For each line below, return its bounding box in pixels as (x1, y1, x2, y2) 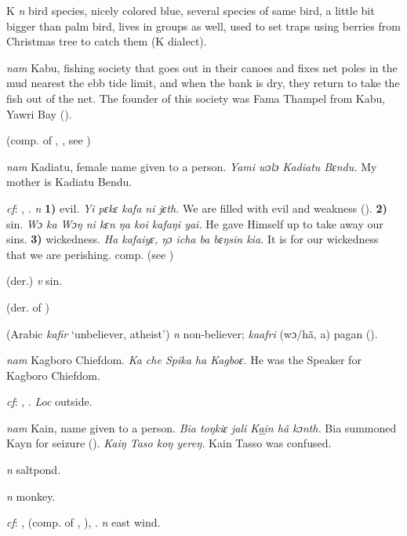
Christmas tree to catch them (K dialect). (6, 33, 207, 49)
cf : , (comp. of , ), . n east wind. (6, 514, 161, 531)
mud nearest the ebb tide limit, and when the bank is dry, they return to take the (6, 75, 400, 91)
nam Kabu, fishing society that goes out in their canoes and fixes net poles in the (6, 59, 398, 75)
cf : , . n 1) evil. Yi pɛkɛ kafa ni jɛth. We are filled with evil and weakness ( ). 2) (6, 199, 387, 216)
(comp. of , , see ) (6, 132, 91, 148)
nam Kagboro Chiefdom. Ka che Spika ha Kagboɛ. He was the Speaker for (6, 352, 362, 368)
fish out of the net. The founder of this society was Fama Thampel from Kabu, (6, 89, 386, 106)
